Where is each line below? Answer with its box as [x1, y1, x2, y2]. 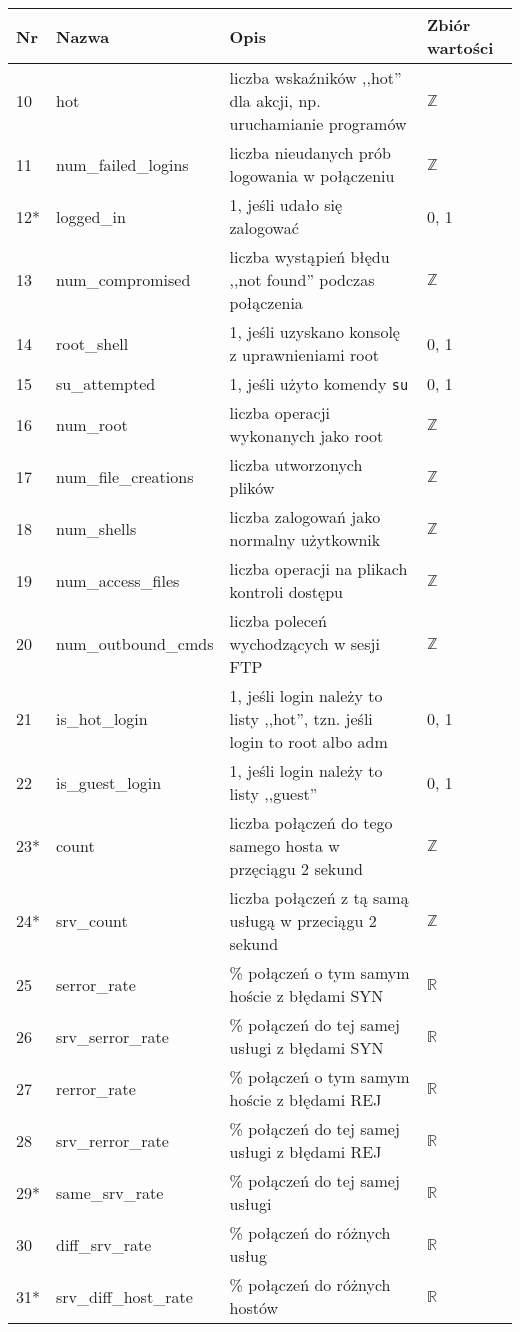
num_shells [56, 516, 137, 540]
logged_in [56, 204, 126, 228]
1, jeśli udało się [229, 193, 343, 216]
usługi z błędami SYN [229, 1036, 384, 1059]
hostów [229, 1296, 279, 1319]
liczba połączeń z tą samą [229, 886, 409, 909]
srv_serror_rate [56, 1024, 169, 1048]
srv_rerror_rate [56, 1128, 169, 1152]
